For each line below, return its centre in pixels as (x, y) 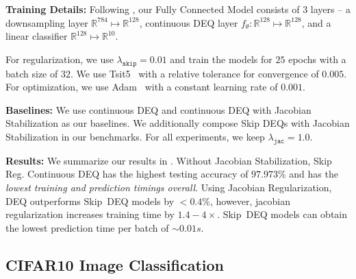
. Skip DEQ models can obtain (282, 214)
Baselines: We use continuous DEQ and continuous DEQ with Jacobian (158, 109)
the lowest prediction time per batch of (87, 227)
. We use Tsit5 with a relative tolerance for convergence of (194, 73)
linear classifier (37, 36)
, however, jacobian (250, 201)
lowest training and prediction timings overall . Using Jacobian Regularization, (169, 187)
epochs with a (317, 59)
